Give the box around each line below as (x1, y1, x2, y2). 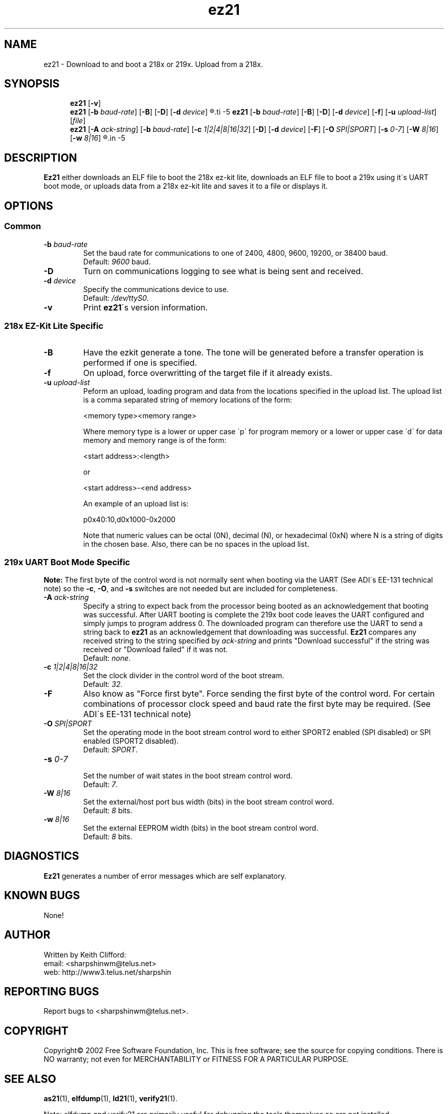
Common (4, 221, 41, 232)
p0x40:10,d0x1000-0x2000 (83, 515, 176, 524)
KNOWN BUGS (4, 889, 80, 902)
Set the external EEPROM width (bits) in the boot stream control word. (83, 823, 319, 832)
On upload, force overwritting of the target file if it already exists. (83, 368, 332, 378)
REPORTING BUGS (4, 985, 99, 998)
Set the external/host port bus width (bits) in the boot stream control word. (83, 797, 334, 806)
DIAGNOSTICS (4, 850, 79, 863)
